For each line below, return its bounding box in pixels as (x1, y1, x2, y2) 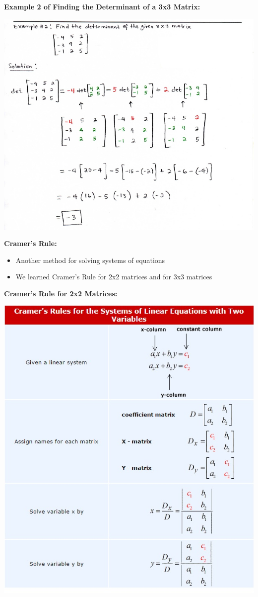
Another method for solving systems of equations (15, 255, 165, 265)
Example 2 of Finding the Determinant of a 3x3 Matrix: (4, 1, 200, 11)
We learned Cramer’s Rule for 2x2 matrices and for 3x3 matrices (15, 271, 212, 282)
